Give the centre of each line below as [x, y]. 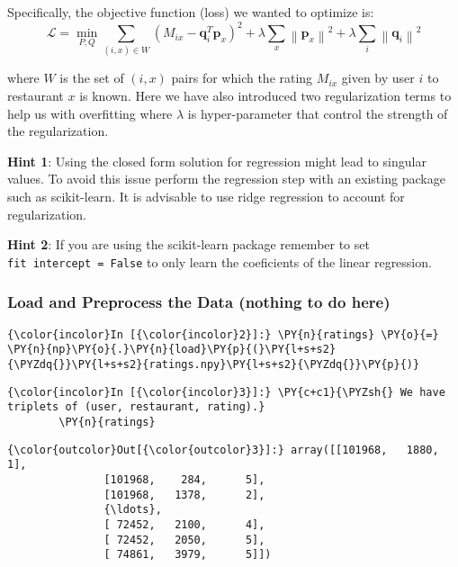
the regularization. [58, 131]
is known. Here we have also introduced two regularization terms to [265, 96]
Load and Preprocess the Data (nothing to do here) [199, 302]
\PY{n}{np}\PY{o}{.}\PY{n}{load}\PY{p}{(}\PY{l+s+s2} [172, 350]
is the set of [92, 78]
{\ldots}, [133, 510]
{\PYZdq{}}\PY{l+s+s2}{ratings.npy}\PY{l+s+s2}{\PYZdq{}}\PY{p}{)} [214, 364]
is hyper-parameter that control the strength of [318, 113]
